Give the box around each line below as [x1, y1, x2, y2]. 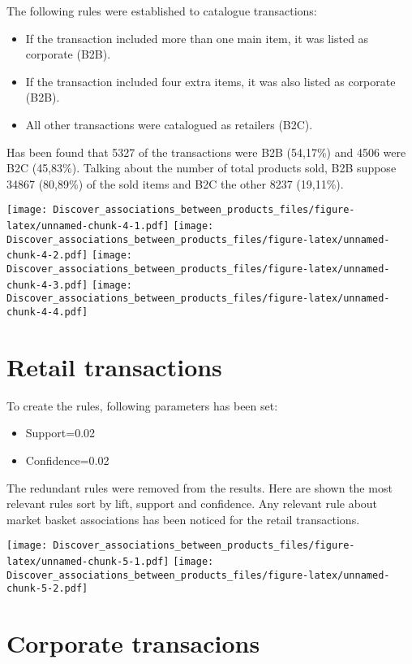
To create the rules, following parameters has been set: [6, 397, 278, 414]
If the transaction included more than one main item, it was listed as [25, 29, 369, 46]
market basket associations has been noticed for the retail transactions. [6, 510, 360, 527]
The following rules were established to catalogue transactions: [6, 2, 317, 19]
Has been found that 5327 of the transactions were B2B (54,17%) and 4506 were [6, 143, 406, 160]
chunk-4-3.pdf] [6, 279, 88, 291]
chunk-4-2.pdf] [6, 250, 88, 262]
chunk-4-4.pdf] [6, 306, 88, 318]
